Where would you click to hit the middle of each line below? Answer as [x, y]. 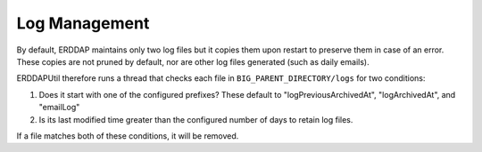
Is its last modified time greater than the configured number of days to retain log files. [196, 119]
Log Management [83, 23]
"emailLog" [59, 108]
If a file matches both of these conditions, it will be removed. [128, 136]
